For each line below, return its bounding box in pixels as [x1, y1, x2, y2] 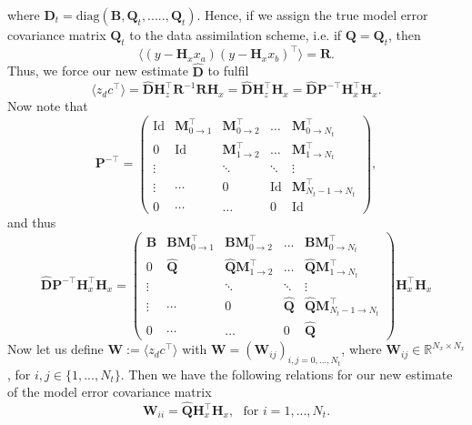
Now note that [7, 96, 88, 116]
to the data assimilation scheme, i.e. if [129, 25, 342, 44]
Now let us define [7, 339, 104, 359]
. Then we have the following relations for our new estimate [120, 364, 453, 383]
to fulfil [207, 61, 249, 80]
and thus [7, 212, 56, 231]
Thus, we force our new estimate [7, 61, 188, 80]
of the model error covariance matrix [7, 382, 212, 401]
